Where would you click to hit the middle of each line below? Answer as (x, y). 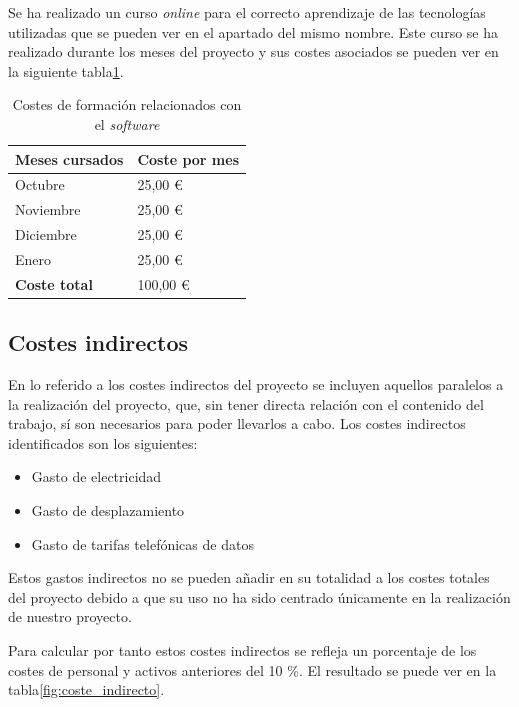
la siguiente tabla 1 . (66, 70)
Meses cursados (69, 158)
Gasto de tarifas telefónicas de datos (142, 543)
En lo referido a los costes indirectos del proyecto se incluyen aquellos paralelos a (256, 384)
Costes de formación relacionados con (127, 104)
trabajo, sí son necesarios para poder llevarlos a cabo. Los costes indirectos (237, 423)
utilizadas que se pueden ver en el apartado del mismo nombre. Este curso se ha (253, 31)
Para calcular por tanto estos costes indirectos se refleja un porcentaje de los (242, 650)
